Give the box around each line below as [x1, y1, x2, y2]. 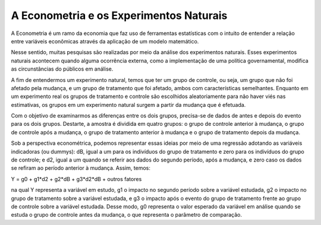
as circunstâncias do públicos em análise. [11, 65, 114, 72]
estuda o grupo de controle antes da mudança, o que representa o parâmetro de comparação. [11, 211, 243, 218]
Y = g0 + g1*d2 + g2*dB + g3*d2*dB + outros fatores [11, 175, 142, 182]
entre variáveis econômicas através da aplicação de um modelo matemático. [11, 37, 199, 45]
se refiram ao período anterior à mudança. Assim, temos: [11, 164, 151, 172]
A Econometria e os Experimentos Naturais [11, 9, 228, 22]
